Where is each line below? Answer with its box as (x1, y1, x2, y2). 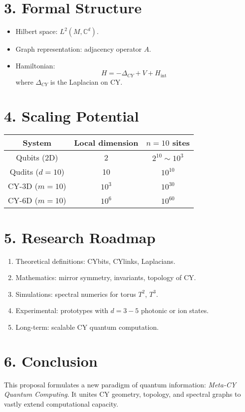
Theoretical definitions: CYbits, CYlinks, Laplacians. (15, 255, 175, 266)
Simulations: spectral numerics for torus (15, 288, 136, 299)
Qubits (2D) (16, 152, 58, 163)
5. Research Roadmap (4, 227, 156, 247)
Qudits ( (9, 166, 39, 178)
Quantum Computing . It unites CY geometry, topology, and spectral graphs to (4, 389, 241, 399)
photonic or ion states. (141, 305, 209, 316)
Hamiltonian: (15, 60, 55, 70)
